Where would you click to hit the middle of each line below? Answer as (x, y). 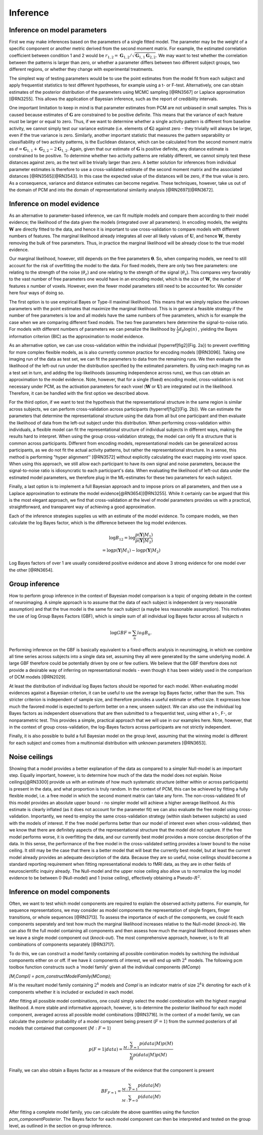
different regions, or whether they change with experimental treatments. (81, 69)
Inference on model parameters (58, 30)
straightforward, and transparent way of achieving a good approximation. (82, 507)
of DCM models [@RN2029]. (38, 677)
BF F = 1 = (111, 1092)
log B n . (144, 633)
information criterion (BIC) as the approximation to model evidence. (76, 336)
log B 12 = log (122, 538)
